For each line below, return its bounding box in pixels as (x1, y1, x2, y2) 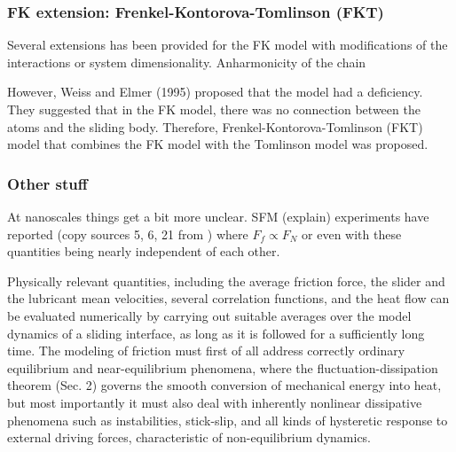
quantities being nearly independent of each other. (7, 242, 280, 261)
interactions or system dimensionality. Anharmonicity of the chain (7, 52, 366, 71)
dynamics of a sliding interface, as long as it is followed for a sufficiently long (7, 323, 425, 342)
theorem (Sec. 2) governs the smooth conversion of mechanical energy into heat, (7, 376, 442, 394)
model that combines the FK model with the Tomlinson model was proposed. (7, 135, 428, 153)
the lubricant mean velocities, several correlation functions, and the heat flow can (7, 289, 450, 308)
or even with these (302, 224, 402, 243)
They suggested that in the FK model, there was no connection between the (7, 100, 421, 118)
